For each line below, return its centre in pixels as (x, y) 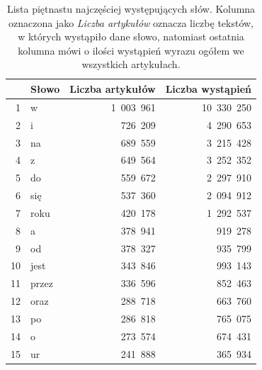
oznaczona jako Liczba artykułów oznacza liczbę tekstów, (131, 22)
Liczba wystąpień (209, 88)
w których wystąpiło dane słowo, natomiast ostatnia (131, 37)
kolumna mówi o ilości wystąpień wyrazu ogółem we (131, 50)
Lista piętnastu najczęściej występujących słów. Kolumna (131, 9)
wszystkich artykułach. (131, 64)
